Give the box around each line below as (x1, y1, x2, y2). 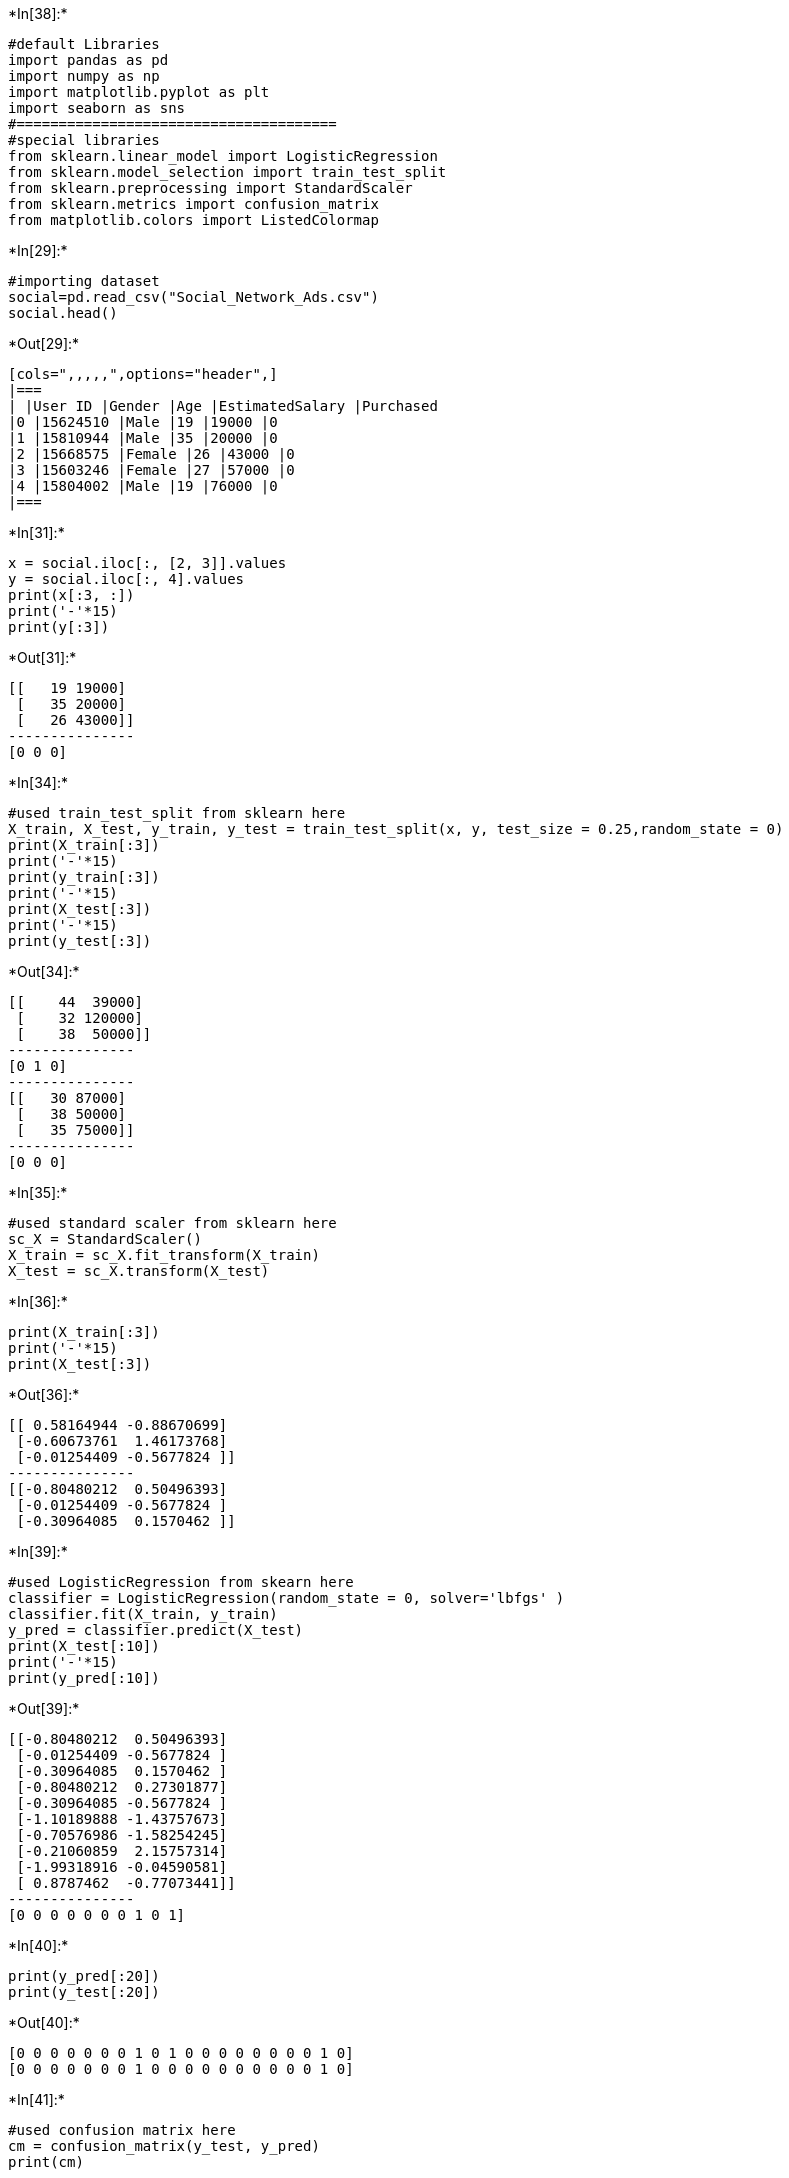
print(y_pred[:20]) (8, 1968, 160, 1984)
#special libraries (8, 132, 160, 148)
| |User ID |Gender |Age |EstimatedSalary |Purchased (8, 398, 438, 414)
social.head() (8, 305, 118, 321)
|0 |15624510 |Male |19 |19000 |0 (8, 414, 278, 430)
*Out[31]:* (8, 649, 77, 666)
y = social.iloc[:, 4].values (8, 571, 245, 587)
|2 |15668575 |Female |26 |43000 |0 (8, 446, 295, 462)
